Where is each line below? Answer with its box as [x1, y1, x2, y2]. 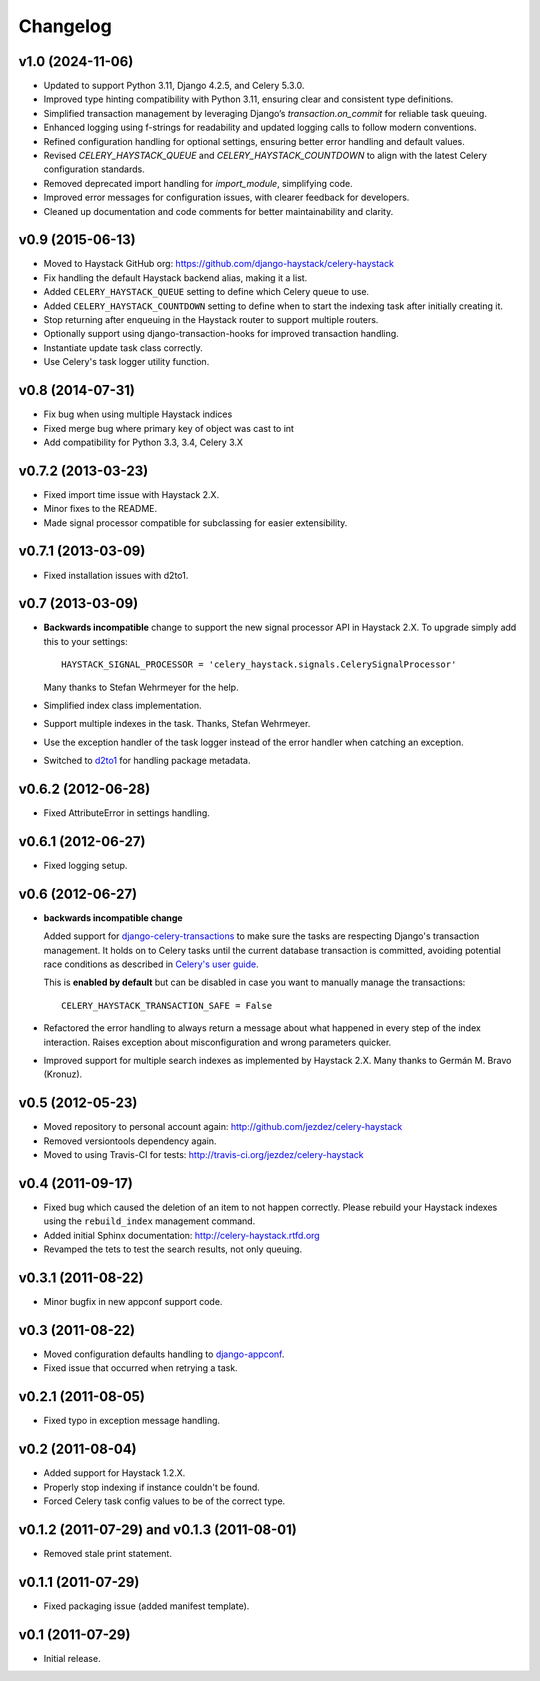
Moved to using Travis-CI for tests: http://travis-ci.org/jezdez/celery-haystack [43, 1149, 364, 1161]
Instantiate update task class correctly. [43, 341, 204, 354]
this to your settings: [43, 635, 129, 647]
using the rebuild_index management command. [43, 1215, 256, 1227]
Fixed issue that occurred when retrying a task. [43, 1362, 239, 1374]
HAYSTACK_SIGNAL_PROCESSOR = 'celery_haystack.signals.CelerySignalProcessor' [61, 659, 457, 670]
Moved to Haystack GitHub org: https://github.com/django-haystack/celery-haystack [43, 258, 395, 270]
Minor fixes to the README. [43, 503, 158, 515]
